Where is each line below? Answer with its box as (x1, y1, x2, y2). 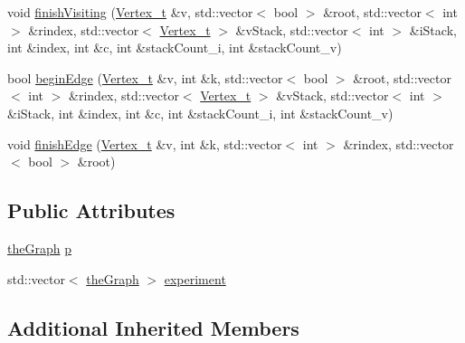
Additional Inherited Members (7, 313, 299, 341)
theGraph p (7, 238, 71, 257)
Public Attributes (7, 196, 176, 224)
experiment (164, 269, 226, 288)
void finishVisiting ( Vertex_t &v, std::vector (7, 3, 253, 21)
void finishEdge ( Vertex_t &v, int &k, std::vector (7, 134, 282, 153)
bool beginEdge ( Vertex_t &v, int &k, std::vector (7, 68, 283, 87)
